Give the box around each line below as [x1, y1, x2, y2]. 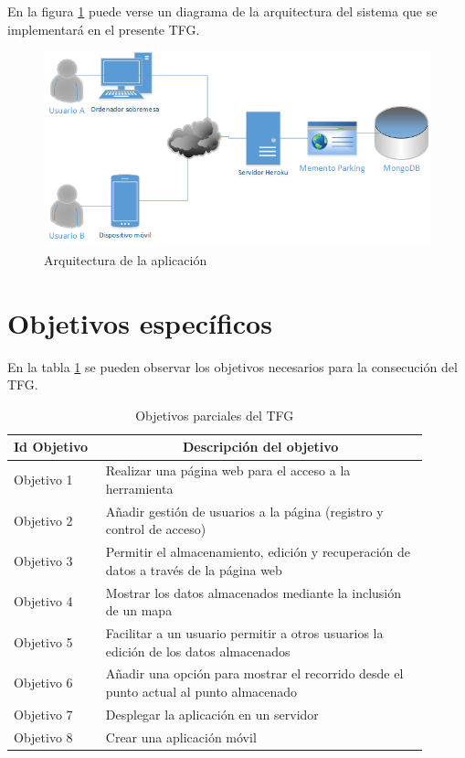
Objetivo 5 [14, 632, 73, 651]
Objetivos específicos [7, 304, 272, 341]
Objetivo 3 [14, 550, 73, 570]
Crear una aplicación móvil [105, 727, 257, 746]
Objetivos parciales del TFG [135, 405, 294, 424]
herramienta [105, 478, 174, 497]
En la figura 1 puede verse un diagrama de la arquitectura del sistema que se [7, 2, 438, 20]
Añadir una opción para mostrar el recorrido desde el [105, 664, 404, 683]
